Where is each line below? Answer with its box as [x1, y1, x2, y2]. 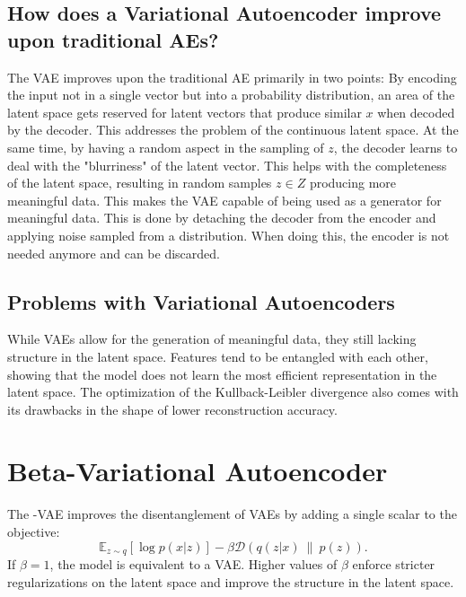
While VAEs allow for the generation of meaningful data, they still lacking [7, 329, 417, 348]
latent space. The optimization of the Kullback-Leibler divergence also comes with [7, 382, 459, 401]
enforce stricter [352, 555, 435, 574]
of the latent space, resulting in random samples [7, 173, 272, 192]
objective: [7, 522, 60, 541]
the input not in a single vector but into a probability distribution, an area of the [7, 85, 455, 104]
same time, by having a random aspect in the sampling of [7, 137, 324, 156]
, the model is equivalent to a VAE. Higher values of [49, 555, 338, 574]
